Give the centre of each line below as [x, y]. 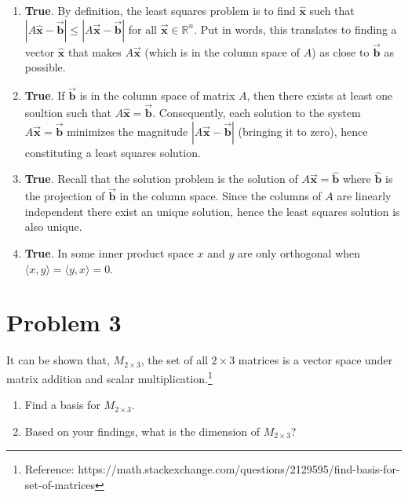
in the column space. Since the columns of [220, 196]
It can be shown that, [58, 360]
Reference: [49, 469]
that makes [95, 51]
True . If [45, 95]
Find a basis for [62, 405]
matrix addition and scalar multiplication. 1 [109, 377]
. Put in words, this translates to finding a [295, 29]
